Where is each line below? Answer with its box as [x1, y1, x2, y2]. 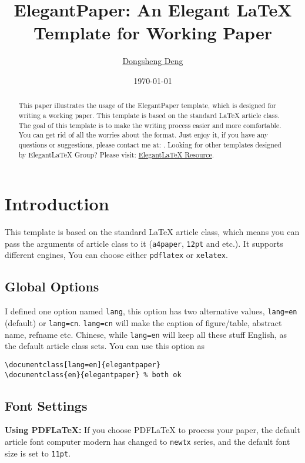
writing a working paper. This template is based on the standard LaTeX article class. [18, 110, 280, 120]
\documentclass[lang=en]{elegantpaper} [5, 360, 160, 369]
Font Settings [5, 396, 88, 414]
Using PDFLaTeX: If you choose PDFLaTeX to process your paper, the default [5, 424, 300, 436]
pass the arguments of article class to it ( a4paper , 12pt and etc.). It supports [5, 237, 283, 249]
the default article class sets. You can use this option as [5, 340, 205, 352]
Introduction [5, 192, 109, 216]
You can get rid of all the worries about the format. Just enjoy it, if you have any [18, 130, 269, 140]
